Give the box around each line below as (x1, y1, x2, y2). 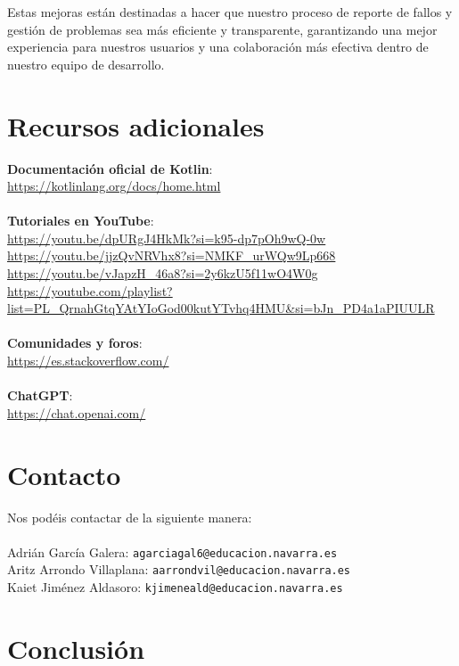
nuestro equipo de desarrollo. (7, 54, 165, 73)
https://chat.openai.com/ (7, 403, 146, 422)
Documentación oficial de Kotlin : (7, 159, 213, 177)
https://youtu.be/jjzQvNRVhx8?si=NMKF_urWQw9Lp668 (7, 246, 336, 265)
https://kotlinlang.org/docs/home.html (7, 177, 221, 195)
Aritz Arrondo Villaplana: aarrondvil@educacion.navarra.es (7, 560, 351, 579)
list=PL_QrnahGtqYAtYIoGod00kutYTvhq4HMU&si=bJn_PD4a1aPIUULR (7, 299, 435, 317)
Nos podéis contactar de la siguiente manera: (7, 507, 252, 526)
